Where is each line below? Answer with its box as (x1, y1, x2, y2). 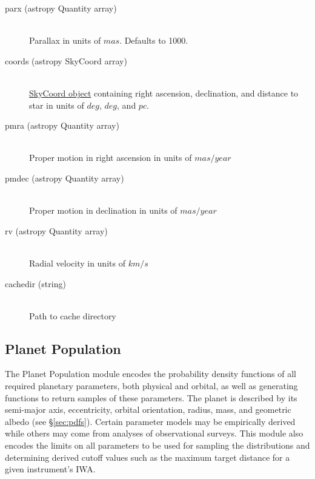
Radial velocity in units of (29, 256, 125, 269)
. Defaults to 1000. (119, 34, 188, 47)
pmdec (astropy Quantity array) (5, 171, 124, 184)
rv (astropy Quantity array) (5, 224, 108, 237)
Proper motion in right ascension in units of (29, 151, 192, 164)
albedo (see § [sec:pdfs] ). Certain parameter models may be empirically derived (5, 415, 296, 427)
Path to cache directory (29, 309, 116, 322)
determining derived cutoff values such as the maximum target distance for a (5, 450, 290, 463)
